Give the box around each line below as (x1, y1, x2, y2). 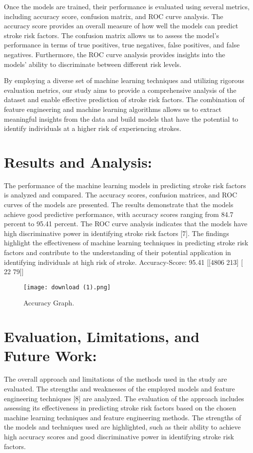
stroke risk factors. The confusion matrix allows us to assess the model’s (4, 30, 219, 40)
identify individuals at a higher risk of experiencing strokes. (4, 123, 181, 133)
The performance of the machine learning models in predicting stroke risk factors (4, 180, 246, 190)
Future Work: (4, 345, 97, 366)
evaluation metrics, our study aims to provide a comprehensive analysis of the (4, 85, 236, 95)
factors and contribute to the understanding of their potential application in (4, 247, 231, 257)
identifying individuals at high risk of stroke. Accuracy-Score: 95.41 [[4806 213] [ (4, 257, 243, 267)
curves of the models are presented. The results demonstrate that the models (4, 199, 234, 210)
